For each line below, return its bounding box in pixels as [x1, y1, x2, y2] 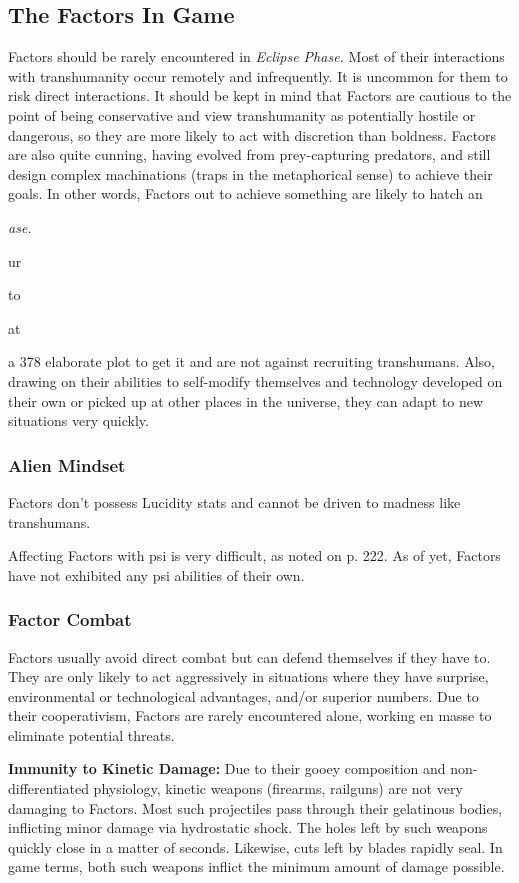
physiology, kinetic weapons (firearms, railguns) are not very [93, 778, 463, 799]
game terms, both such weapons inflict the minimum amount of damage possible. [8, 856, 505, 877]
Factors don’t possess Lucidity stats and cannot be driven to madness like [8, 491, 461, 512]
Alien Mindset [8, 452, 126, 477]
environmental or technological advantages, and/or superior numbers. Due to [8, 685, 479, 706]
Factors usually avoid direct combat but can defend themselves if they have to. [8, 646, 491, 667]
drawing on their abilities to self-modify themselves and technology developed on [8, 370, 503, 391]
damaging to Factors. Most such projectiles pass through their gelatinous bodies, [8, 797, 503, 818]
